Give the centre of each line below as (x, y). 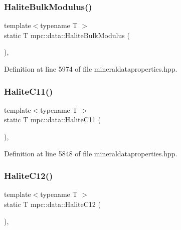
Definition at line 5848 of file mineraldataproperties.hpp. (91, 153)
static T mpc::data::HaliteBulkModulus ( (67, 35)
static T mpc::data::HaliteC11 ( (52, 120)
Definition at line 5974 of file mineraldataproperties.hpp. (91, 69)
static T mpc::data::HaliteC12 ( (52, 204)
